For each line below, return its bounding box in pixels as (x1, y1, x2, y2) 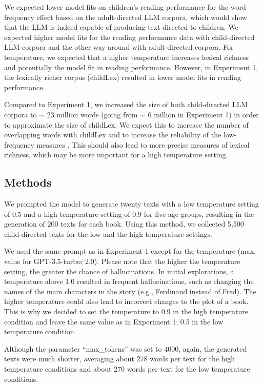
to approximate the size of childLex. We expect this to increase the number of (4, 119, 249, 130)
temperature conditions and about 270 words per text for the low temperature (4, 363, 250, 374)
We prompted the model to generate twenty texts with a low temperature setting (4, 198, 259, 209)
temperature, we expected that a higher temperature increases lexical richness (4, 51, 249, 62)
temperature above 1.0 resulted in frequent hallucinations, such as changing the (4, 276, 254, 287)
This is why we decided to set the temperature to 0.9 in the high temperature (4, 306, 248, 317)
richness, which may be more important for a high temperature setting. (4, 149, 228, 160)
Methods (4, 174, 52, 190)
